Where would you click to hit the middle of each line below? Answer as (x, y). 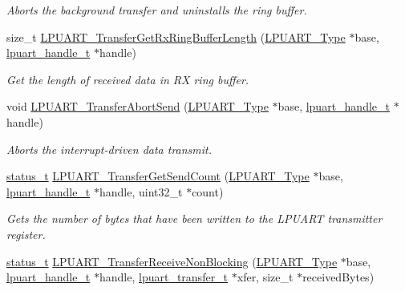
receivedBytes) (338, 277)
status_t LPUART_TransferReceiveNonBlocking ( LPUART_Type (172, 261)
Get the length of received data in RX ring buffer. (128, 79)
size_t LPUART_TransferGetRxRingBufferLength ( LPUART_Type (176, 36)
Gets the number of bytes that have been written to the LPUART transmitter (194, 218)
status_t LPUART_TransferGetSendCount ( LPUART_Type (158, 176)
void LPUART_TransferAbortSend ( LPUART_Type (138, 106)
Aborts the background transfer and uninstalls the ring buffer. (157, 10)
